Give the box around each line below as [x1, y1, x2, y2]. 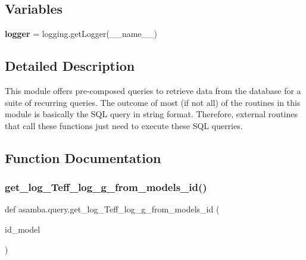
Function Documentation [5, 148, 161, 167]
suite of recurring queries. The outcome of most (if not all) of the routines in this [5, 96, 301, 108]
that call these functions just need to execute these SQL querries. [5, 119, 243, 131]
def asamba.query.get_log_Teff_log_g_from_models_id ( [5, 203, 220, 215]
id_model [5, 223, 40, 235]
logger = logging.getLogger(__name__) [5, 27, 157, 40]
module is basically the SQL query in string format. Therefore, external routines [5, 108, 298, 120]
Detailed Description [5, 57, 135, 75]
